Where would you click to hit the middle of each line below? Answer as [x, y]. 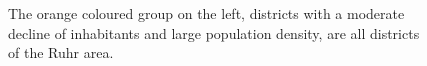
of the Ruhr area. [61, 52]
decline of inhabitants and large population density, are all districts [214, 32]
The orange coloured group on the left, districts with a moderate [206, 13]
